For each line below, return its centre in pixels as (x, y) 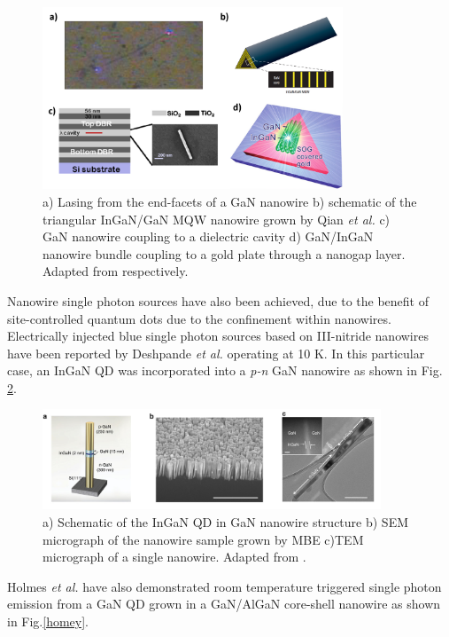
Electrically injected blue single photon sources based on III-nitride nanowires (218, 336)
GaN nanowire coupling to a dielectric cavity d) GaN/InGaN (208, 236)
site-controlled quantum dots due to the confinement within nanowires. (199, 318)
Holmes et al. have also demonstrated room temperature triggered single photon (224, 586)
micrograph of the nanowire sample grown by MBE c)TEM (203, 539)
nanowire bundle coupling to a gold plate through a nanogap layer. (224, 253)
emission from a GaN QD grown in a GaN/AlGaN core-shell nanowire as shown (224, 604)
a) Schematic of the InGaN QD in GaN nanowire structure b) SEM (226, 521)
